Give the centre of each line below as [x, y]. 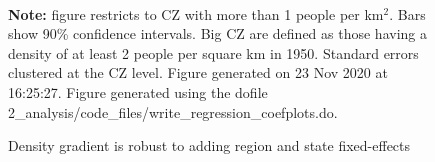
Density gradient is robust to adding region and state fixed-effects [209, 145]
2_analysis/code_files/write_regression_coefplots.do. [173, 111]
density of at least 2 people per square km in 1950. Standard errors [213, 52]
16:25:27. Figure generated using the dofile [138, 91]
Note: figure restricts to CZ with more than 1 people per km [196, 13]
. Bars [407, 13]
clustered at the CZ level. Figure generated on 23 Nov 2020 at [198, 72]
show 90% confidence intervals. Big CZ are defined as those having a [217, 33]
